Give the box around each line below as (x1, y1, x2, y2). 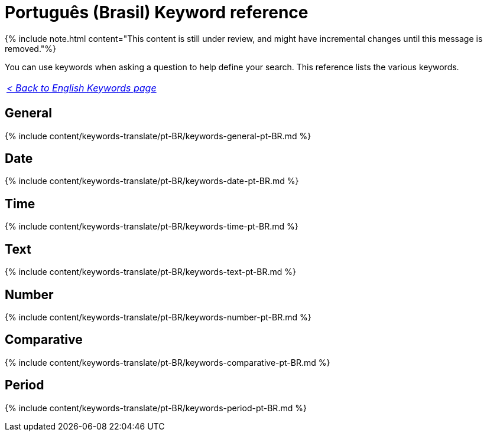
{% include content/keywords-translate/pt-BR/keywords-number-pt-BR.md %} (5, 312, 311, 322)
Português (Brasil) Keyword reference (5, 2, 309, 22)
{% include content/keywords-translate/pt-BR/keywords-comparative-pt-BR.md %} (5, 357, 330, 368)
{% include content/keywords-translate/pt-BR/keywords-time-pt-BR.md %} (5, 221, 298, 232)
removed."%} (5, 43, 57, 54)
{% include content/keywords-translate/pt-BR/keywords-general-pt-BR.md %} (5, 130, 311, 141)
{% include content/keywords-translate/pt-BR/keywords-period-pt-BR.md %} (5, 402, 307, 413)
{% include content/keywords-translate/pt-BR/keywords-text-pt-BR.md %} (5, 267, 296, 277)
